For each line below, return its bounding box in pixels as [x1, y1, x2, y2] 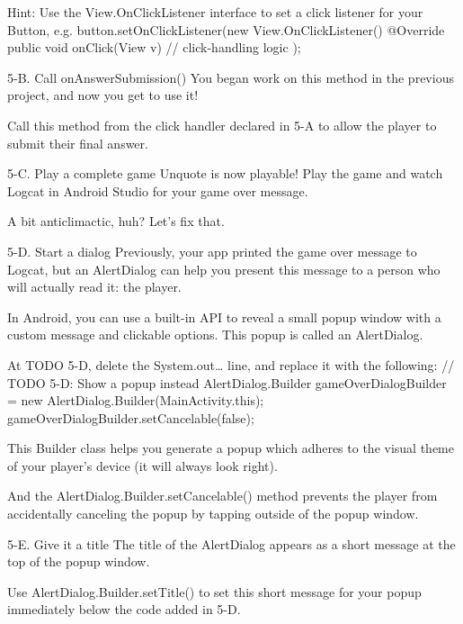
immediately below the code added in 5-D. [7, 600, 241, 619]
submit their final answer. [7, 133, 148, 152]
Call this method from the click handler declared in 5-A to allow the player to [7, 115, 437, 134]
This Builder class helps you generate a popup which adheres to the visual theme [7, 439, 454, 457]
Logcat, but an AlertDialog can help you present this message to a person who [7, 259, 441, 278]
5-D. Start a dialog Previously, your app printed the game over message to [7, 241, 417, 260]
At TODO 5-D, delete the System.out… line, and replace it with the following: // [7, 355, 455, 374]
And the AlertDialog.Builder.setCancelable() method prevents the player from [7, 486, 438, 505]
